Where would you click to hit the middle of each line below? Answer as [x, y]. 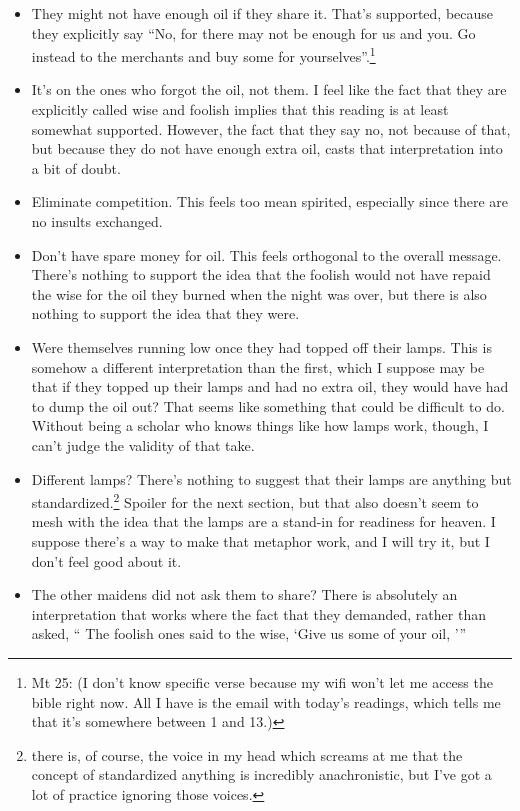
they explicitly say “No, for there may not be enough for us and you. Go [253, 32]
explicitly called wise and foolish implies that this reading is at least [240, 109]
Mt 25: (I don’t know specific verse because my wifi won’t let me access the [262, 681]
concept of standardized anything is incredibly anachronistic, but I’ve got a [261, 774]
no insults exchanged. [97, 221]
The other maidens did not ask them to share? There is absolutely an [244, 594]
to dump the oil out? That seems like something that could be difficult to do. [268, 405]
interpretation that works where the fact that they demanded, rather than [258, 613]
